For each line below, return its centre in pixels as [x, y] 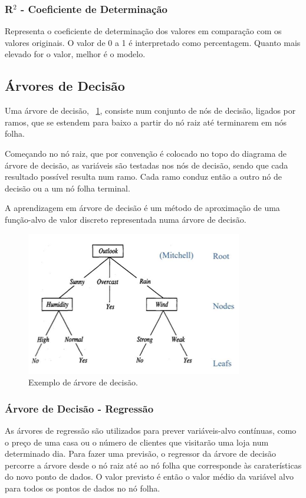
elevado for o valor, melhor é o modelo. [75, 54]
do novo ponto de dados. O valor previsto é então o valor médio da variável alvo [149, 476]
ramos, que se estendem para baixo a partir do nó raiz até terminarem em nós [146, 122]
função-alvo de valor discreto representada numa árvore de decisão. [126, 219]
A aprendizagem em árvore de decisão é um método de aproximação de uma [142, 208]
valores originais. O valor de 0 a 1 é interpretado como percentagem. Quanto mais [153, 42]
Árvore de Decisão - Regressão [79, 408]
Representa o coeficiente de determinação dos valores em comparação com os [143, 31]
